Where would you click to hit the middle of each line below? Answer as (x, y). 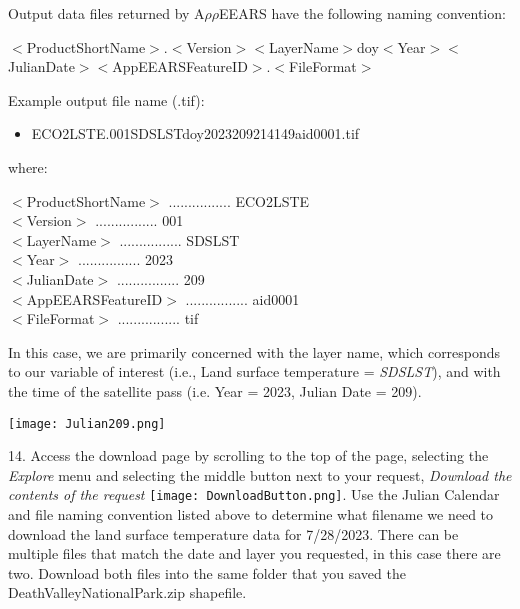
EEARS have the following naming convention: (362, 13)
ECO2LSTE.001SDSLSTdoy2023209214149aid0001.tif (195, 133)
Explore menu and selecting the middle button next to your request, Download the (260, 474)
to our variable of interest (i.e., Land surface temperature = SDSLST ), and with (254, 371)
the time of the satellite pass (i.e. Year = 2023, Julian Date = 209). (215, 390)
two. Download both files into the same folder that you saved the (207, 572)
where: (28, 166)
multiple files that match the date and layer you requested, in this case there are (254, 553)
